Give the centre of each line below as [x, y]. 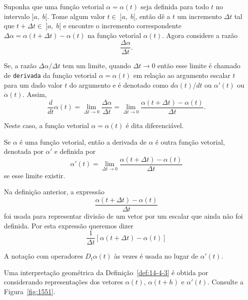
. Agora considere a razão [200, 35]
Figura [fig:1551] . [30, 291]
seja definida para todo [175, 6]
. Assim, [35, 94]
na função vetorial [114, 35]
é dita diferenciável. [155, 125]
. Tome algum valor [76, 16]
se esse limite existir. [35, 175]
